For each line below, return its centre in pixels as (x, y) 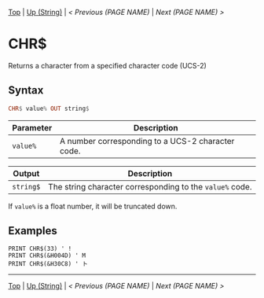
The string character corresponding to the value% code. (150, 186)
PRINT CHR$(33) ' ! (40, 249)
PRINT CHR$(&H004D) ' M (47, 256)
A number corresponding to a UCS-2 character (147, 141)
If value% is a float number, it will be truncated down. (93, 206)
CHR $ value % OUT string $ (49, 109)
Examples (33, 231)
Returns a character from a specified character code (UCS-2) (107, 65)
